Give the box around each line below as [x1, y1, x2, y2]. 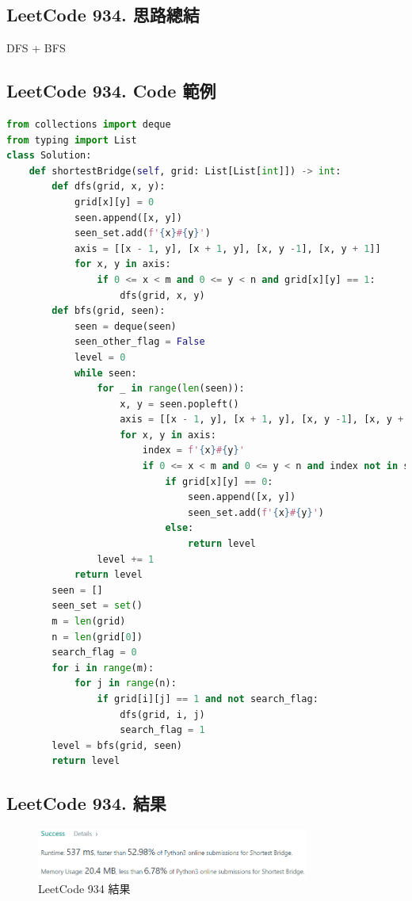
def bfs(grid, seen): [51, 305, 166, 317]
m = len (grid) [51, 616, 126, 627]
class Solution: [6, 150, 92, 162]
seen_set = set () [51, 600, 143, 612]
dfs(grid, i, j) [120, 708, 205, 720]
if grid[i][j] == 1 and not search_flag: [97, 693, 319, 704]
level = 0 [74, 351, 126, 363]
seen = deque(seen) [74, 320, 177, 332]
